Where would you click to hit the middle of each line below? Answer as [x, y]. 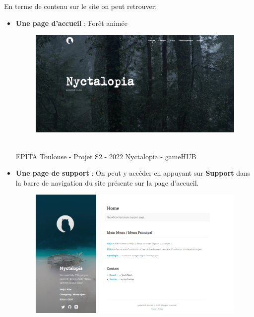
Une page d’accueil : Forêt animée [72, 23]
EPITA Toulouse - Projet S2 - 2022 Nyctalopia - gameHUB [106, 156]
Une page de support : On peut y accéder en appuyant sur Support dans [133, 173]
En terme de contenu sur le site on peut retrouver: [81, 6]
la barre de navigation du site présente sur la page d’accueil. [107, 182]
